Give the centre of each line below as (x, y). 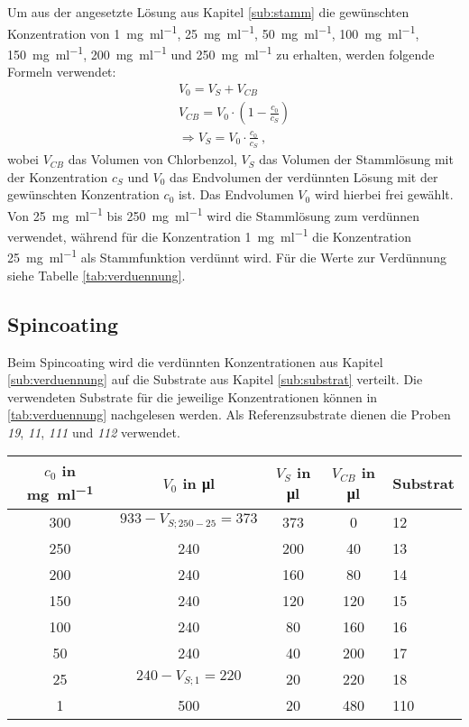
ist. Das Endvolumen (236, 194)
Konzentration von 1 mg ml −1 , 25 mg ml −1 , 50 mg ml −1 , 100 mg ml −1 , (213, 32)
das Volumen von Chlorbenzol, (152, 159)
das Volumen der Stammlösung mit (356, 159)
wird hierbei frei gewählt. (384, 194)
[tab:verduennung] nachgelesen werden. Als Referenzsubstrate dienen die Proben (229, 414)
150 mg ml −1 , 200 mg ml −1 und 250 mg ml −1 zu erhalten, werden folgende (221, 52)
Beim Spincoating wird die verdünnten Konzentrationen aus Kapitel (195, 361)
